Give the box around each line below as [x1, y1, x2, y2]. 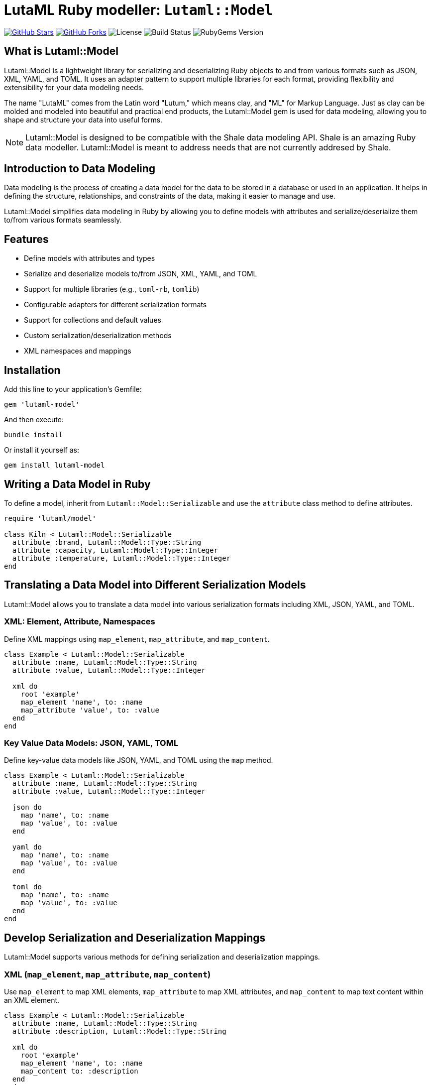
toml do [12, 883, 42, 891]
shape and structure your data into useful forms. [4, 115, 163, 124]
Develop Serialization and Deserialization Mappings [4, 931, 266, 944]
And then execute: [4, 415, 64, 424]
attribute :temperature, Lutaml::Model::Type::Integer [12, 554, 231, 562]
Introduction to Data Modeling [4, 162, 156, 175]
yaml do [12, 843, 42, 851]
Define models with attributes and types [24, 254, 155, 263]
